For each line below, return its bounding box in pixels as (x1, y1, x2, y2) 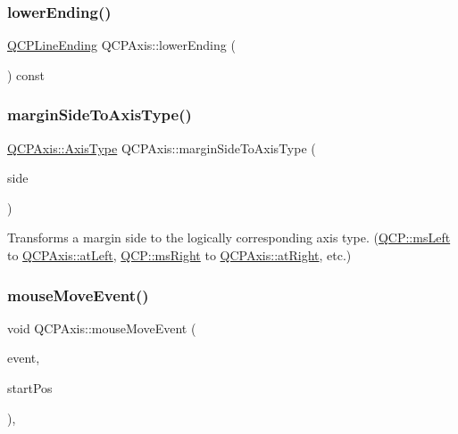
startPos (7, 379, 53, 397)
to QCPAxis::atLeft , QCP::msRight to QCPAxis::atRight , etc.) (7, 246, 352, 264)
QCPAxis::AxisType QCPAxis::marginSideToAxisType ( (7, 138, 316, 157)
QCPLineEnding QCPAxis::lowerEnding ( (7, 36, 236, 54)
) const (7, 65, 46, 84)
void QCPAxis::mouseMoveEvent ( (7, 318, 196, 337)
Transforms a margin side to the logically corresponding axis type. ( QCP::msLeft (7, 228, 451, 247)
